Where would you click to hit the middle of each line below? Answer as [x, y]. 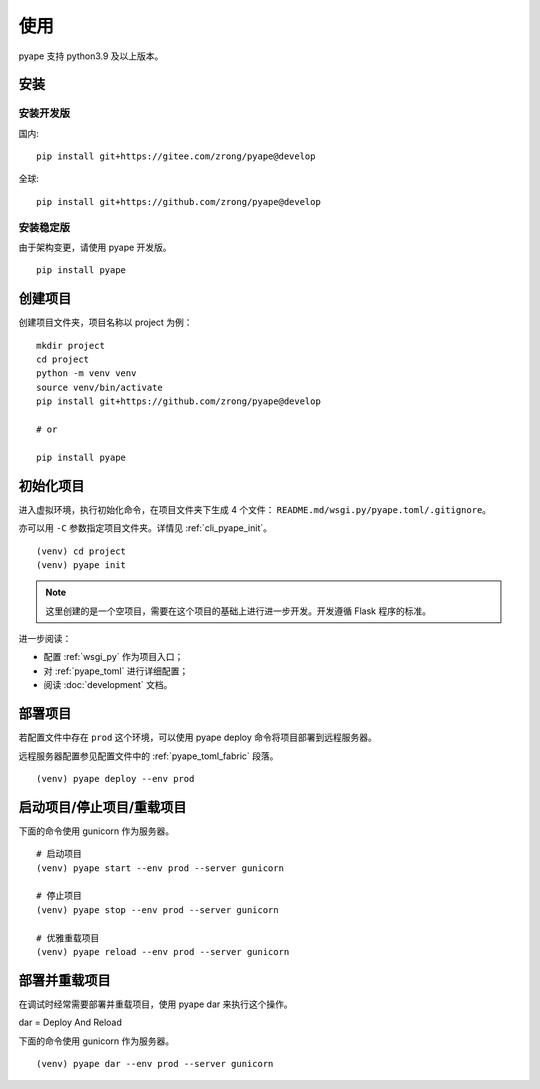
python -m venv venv [86, 373]
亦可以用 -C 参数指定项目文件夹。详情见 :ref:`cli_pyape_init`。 [145, 528]
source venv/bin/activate [100, 387]
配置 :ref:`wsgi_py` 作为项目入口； [113, 657]
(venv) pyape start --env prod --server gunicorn [160, 868]
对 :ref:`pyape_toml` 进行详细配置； [116, 671]
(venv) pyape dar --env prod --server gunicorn [155, 1064]
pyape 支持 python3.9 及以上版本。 [91, 56]
